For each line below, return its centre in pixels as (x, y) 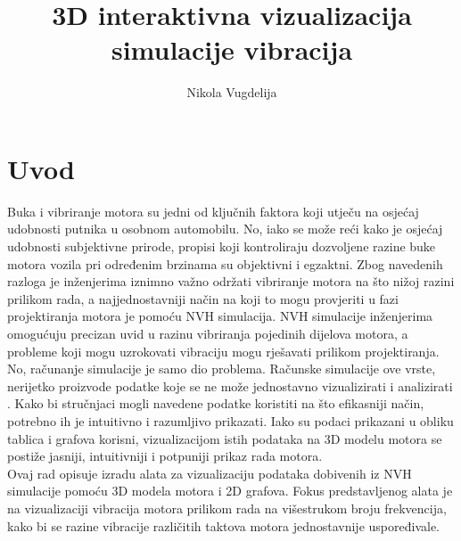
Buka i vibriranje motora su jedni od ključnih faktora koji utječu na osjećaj (213, 211)
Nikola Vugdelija (232, 92)
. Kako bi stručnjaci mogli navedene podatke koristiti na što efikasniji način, (216, 403)
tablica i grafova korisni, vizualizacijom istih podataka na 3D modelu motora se (225, 438)
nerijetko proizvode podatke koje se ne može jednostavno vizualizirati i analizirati (230, 385)
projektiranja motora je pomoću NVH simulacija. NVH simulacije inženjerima (220, 316)
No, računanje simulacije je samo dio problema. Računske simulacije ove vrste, (222, 369)
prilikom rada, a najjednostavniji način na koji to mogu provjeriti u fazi (203, 298)
